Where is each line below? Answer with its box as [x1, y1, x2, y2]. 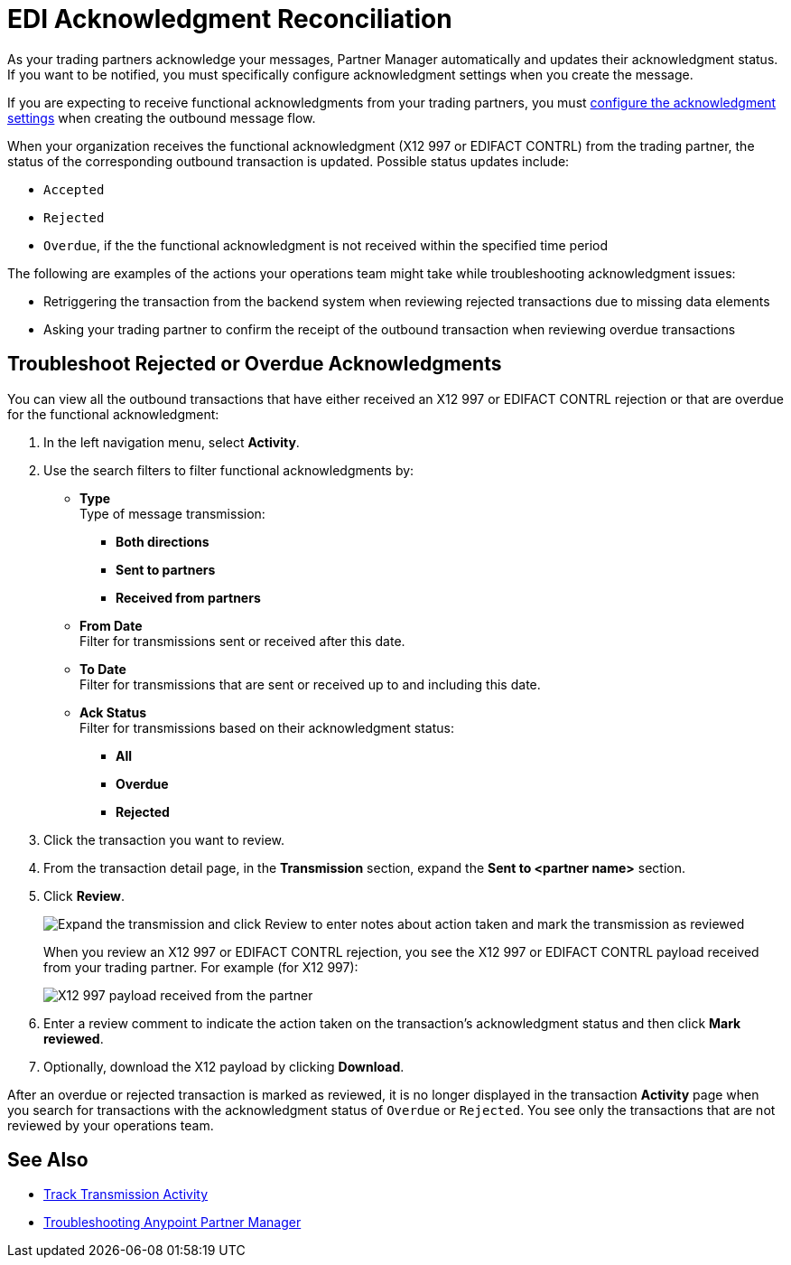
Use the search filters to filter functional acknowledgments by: [43, 462, 414, 478]
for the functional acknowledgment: [7, 406, 219, 422]
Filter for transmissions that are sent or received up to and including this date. [79, 676, 541, 692]
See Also [7, 1148, 88, 1172]
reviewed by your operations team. [7, 1117, 214, 1133]
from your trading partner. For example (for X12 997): [43, 959, 358, 975]
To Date [79, 661, 126, 677]
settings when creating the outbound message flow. [7, 109, 316, 126]
